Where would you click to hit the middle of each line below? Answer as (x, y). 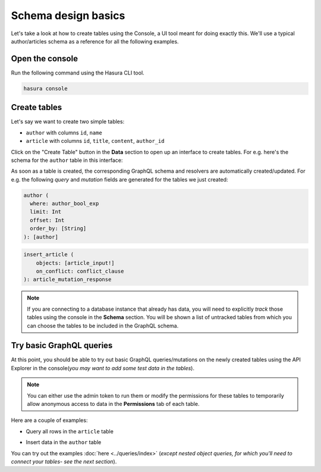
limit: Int (46, 212)
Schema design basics (68, 15)
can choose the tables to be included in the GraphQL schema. (103, 326)
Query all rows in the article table (70, 431)
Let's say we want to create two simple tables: (68, 121)
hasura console (45, 88)
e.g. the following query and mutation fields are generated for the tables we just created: (119, 179)
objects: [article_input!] (75, 263)
